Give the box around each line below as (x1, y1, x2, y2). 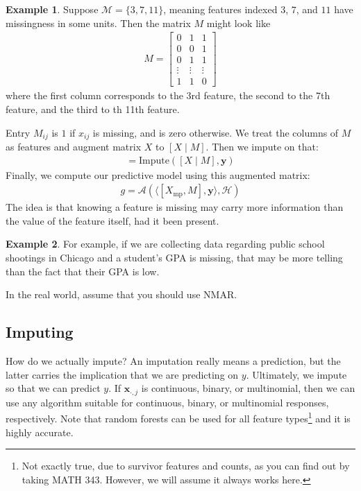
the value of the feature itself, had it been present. (6, 213, 219, 227)
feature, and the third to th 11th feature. (6, 101, 180, 116)
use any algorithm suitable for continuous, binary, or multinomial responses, (6, 395, 329, 409)
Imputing (6, 321, 74, 343)
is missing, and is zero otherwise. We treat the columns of (92, 125, 339, 139)
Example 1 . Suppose (6, 2, 99, 16)
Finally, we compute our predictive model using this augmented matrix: (6, 167, 310, 182)
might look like (206, 15, 271, 30)
